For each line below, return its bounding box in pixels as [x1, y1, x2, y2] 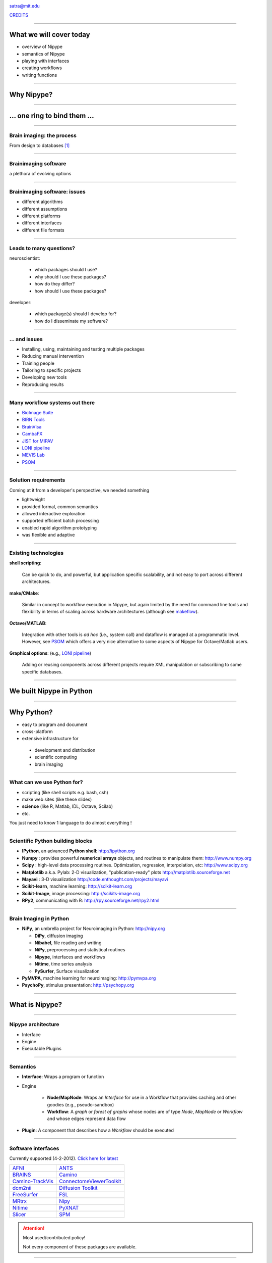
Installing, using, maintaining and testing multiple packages [22, 346, 145, 352]
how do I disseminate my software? [34, 318, 108, 324]
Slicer [12, 1211, 26, 1218]
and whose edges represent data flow [47, 1115, 126, 1122]
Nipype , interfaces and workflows [34, 954, 105, 960]
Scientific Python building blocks [9, 837, 93, 844]
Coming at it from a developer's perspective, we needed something [9, 487, 150, 493]
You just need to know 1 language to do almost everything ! [9, 820, 132, 826]
